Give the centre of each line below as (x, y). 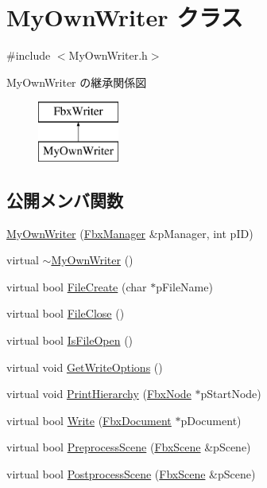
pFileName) (184, 286)
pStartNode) (231, 394)
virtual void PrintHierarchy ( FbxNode (99, 394)
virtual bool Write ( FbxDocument (89, 420)
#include (29, 55)
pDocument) (211, 420)
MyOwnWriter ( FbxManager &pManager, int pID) (130, 233)
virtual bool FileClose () (66, 313)
